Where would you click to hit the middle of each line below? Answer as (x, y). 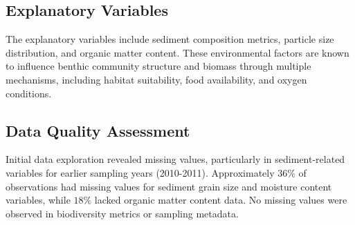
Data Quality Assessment (98, 130)
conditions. (29, 93)
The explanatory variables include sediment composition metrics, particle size (170, 39)
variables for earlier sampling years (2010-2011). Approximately (140, 172)
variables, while (38, 200)
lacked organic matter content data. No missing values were (221, 200)
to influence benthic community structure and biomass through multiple (158, 66)
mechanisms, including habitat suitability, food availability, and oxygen (156, 79)
